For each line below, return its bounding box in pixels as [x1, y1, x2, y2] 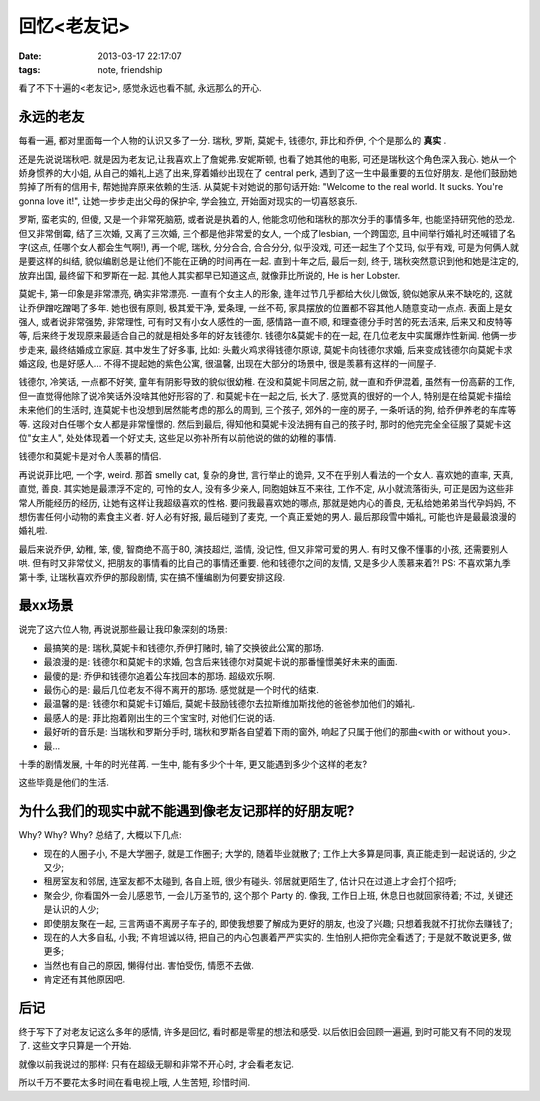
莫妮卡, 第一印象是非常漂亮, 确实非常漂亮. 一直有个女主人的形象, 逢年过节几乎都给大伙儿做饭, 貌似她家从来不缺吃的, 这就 [18, 288, 513, 300]
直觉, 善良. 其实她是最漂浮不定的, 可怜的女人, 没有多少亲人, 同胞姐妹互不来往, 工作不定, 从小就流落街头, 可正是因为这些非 [18, 483, 514, 495]
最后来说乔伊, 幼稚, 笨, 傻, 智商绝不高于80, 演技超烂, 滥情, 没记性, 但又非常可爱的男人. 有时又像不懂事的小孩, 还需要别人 [18, 543, 509, 555]
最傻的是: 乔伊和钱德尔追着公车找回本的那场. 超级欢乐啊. [43, 670, 275, 682]
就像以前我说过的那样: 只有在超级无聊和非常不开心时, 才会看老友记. [18, 1058, 294, 1070]
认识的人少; [51, 903, 100, 915]
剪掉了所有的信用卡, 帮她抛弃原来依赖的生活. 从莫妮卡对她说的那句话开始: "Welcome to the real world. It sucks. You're [18, 181, 504, 193]
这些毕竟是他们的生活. [18, 776, 110, 789]
